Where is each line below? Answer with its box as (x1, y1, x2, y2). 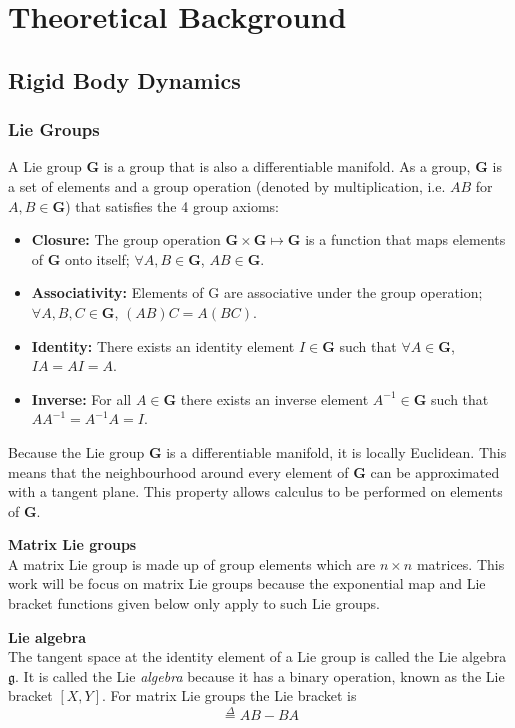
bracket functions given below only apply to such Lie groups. (8, 593, 380, 614)
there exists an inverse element (180, 388, 369, 409)
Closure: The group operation (31, 229, 221, 250)
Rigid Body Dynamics (8, 64, 241, 95)
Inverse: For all (31, 388, 132, 409)
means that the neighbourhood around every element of (8, 461, 349, 482)
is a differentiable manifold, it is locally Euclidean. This (166, 441, 507, 462)
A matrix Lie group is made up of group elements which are (8, 553, 376, 574)
